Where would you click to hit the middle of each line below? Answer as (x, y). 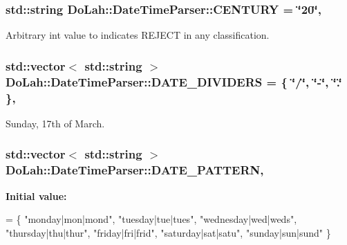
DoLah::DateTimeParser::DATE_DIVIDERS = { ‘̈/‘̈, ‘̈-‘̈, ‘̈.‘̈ (174, 81)
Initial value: (36, 196)
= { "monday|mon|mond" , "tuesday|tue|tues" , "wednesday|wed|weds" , (151, 219)
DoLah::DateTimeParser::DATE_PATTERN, (135, 170)
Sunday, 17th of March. (55, 123)
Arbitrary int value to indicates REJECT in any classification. (138, 35)
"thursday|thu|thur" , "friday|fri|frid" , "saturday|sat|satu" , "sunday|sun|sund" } (168, 232)
